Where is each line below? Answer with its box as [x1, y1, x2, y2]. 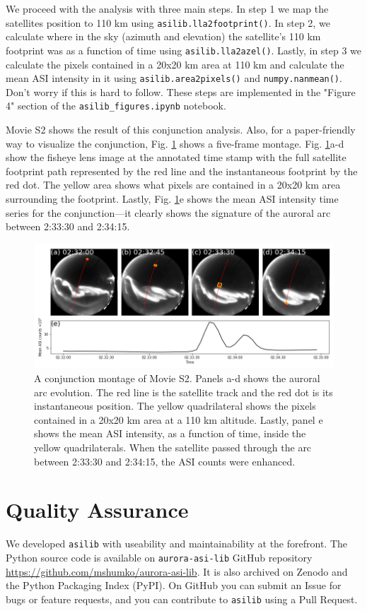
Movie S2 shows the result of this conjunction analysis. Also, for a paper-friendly [6, 122, 356, 136]
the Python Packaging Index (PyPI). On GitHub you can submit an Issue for [6, 578, 342, 593]
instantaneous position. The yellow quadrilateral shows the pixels [34, 398, 316, 413]
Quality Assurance [6, 495, 189, 524]
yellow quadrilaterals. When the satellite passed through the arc [34, 439, 312, 454]
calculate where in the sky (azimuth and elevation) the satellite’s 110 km [6, 29, 321, 44]
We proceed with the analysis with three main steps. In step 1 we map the [6, 1, 329, 16]
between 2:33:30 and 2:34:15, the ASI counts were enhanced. [34, 453, 296, 468]
